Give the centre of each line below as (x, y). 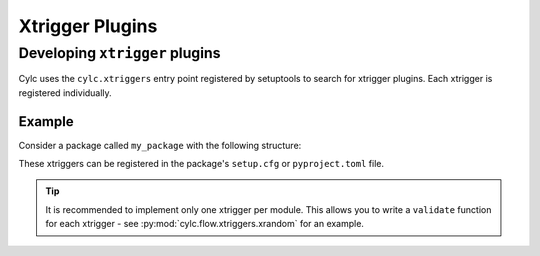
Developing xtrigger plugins (119, 53)
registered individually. (65, 92)
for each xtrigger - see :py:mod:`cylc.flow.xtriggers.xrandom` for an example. (205, 224)
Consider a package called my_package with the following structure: (160, 145)
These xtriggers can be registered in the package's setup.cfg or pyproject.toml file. (201, 164)
